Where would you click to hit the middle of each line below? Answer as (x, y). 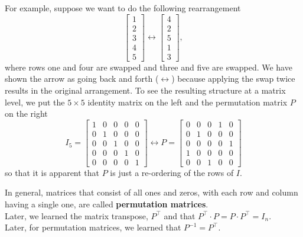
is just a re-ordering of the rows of (172, 172)
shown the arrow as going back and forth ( (82, 79)
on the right (26, 113)
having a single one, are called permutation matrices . (107, 204)
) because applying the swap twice (233, 79)
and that (180, 215)
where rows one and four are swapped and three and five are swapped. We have (149, 67)
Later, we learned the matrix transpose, (76, 215)
